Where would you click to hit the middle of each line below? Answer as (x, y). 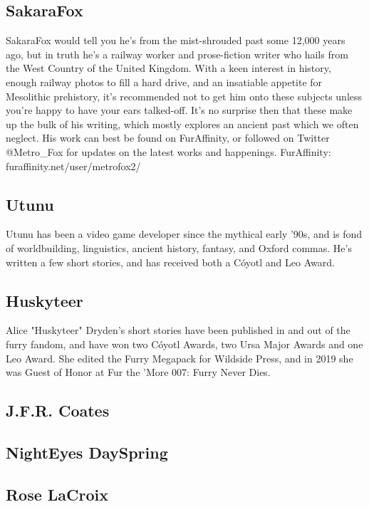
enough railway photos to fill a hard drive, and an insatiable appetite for (164, 82)
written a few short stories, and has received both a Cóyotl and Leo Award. (170, 262)
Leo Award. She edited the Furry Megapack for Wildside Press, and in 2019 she (180, 358)
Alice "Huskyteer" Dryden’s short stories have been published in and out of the (178, 330)
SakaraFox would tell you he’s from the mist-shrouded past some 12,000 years (176, 40)
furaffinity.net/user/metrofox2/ (73, 166)
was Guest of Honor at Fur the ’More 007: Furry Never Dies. (138, 372)
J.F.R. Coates (58, 411)
